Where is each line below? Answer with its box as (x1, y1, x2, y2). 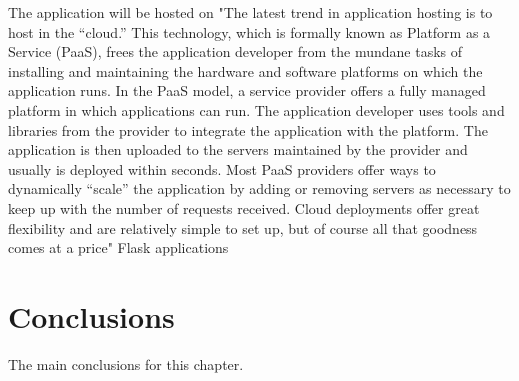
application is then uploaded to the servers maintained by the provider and (8, 139, 468, 160)
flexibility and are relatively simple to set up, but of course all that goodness (8, 217, 478, 238)
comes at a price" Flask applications (8, 237, 229, 258)
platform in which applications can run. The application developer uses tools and (8, 99, 505, 120)
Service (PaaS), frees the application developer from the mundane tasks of (8, 41, 463, 62)
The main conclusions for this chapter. (8, 353, 244, 374)
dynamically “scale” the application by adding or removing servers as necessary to (8, 178, 511, 199)
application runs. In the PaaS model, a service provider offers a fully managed (8, 80, 486, 101)
